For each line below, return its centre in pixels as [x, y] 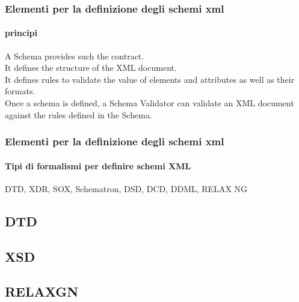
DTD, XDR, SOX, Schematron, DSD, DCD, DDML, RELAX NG [126, 188]
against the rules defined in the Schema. [79, 114]
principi [21, 33]
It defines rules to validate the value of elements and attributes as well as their [150, 79]
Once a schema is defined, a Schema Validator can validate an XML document [149, 103]
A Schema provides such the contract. [75, 56]
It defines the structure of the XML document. [91, 68]
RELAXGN [42, 291]
